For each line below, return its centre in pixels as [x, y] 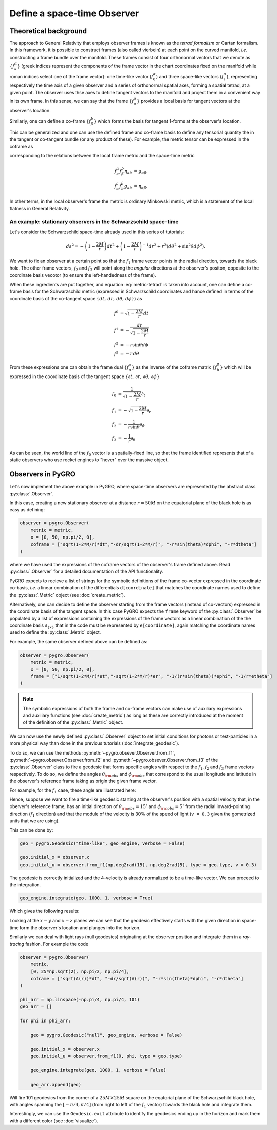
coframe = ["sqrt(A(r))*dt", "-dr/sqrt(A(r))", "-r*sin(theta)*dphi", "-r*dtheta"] [137, 978]
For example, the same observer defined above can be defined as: [78, 641]
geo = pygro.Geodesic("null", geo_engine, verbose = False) [106, 1035]
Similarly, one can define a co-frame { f [50, 121]
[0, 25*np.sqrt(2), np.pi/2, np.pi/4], [80, 971]
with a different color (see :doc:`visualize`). [54, 1121]
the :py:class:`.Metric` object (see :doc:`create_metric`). [67, 595]
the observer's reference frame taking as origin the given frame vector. [83, 781]
